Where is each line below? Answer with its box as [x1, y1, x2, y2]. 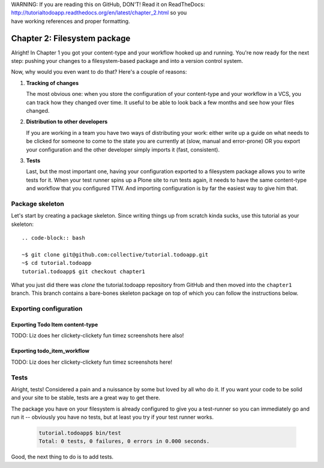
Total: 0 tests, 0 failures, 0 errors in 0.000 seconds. [38, 438, 210, 445]
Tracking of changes [26, 79, 79, 86]
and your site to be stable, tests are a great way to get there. [11, 394, 160, 401]
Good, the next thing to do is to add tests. [11, 453, 114, 461]
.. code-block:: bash [22, 234, 85, 241]
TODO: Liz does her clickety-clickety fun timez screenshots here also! [11, 332, 184, 339]
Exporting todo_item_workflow [11, 348, 90, 355]
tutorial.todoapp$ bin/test [38, 430, 121, 437]
